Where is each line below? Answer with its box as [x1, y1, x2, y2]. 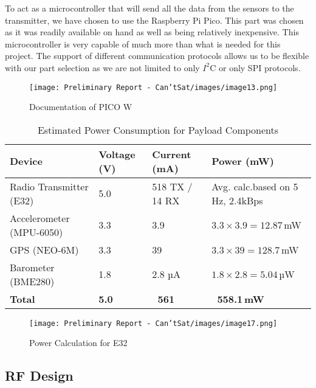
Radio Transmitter [10, 179, 89, 193]
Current [152, 147, 191, 161]
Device [10, 154, 43, 168]
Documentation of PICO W [29, 100, 132, 113]
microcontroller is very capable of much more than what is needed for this [5, 37, 281, 50]
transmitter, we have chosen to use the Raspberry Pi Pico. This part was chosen [5, 13, 304, 26]
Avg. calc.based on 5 [211, 179, 298, 193]
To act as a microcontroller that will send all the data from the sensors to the [5, 2, 294, 14]
